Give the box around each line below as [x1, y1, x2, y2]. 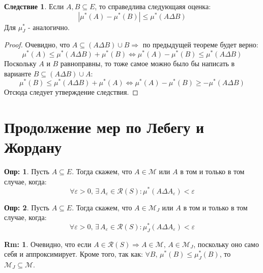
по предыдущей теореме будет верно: [142, 39, 258, 50]
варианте [4, 68, 32, 78]
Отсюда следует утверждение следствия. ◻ [4, 87, 138, 97]
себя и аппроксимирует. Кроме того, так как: [4, 249, 143, 259]
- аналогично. [27, 21, 70, 32]
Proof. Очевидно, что [4, 39, 70, 50]
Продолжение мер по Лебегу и [4, 117, 204, 138]
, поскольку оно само [193, 238, 259, 249]
